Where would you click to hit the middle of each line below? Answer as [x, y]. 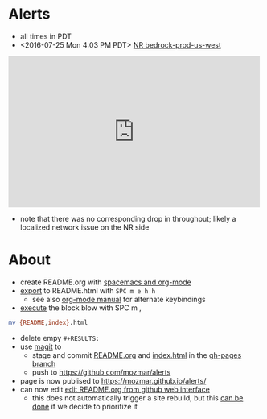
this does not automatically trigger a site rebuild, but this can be [138, 398]
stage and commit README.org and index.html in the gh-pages [137, 355]
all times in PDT [46, 36]
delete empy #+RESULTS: [60, 338]
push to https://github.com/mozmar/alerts [101, 372]
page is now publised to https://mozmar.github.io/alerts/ [113, 380]
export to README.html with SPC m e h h [88, 290]
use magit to [41, 346]
